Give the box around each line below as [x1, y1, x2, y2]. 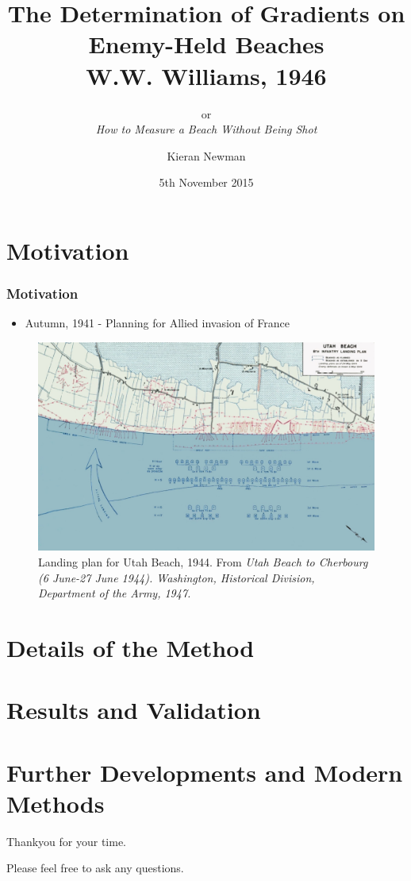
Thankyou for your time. [6, 833, 126, 849]
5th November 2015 [159, 174, 254, 191]
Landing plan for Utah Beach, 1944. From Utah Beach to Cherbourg [38, 553, 368, 570]
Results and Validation [6, 694, 261, 726]
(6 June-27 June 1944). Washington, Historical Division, [38, 569, 315, 585]
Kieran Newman [167, 147, 246, 164]
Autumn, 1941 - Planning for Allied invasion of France [25, 315, 290, 331]
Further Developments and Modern [6, 755, 403, 788]
